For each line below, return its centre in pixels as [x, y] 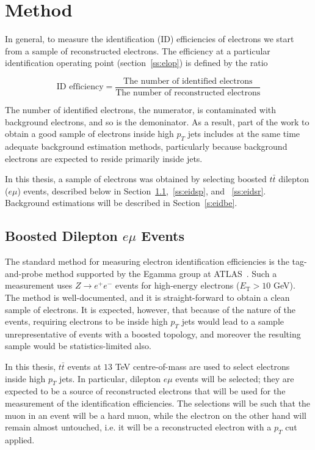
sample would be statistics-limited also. [78, 346]
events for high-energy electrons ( [177, 285]
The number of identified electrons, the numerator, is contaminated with [141, 109]
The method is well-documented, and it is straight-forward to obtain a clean [147, 297]
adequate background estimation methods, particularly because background [146, 146]
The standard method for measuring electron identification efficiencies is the [147, 261]
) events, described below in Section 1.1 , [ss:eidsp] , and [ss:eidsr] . [142, 190]
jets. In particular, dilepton [110, 378]
